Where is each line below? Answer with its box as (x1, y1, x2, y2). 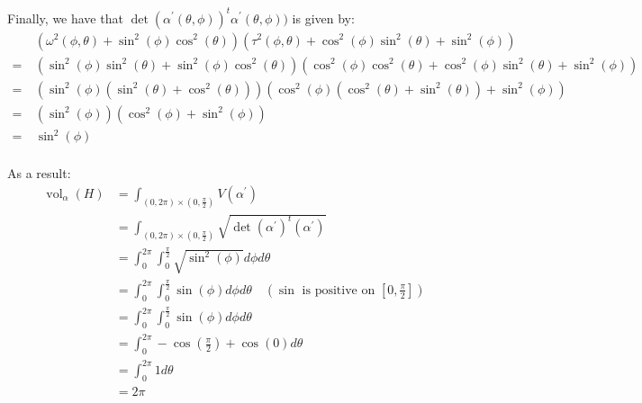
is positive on (302, 283, 375, 297)
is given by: (292, 8, 355, 27)
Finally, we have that (7, 8, 123, 27)
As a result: (7, 164, 71, 183)
